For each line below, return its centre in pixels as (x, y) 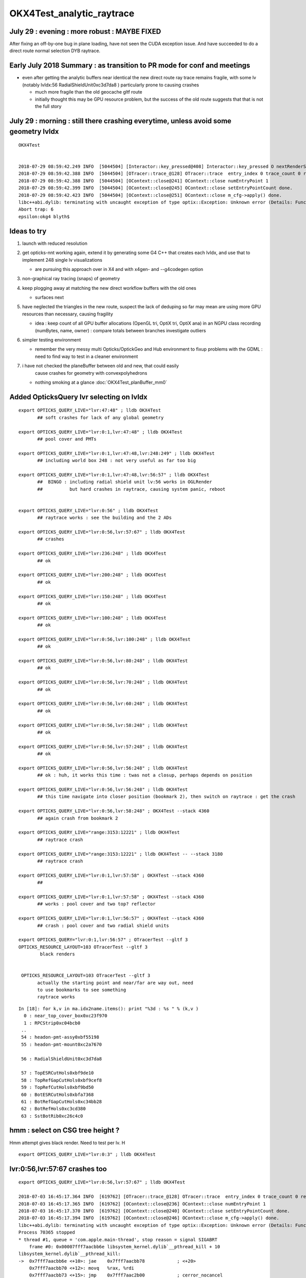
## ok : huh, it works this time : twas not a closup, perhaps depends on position (145, 775)
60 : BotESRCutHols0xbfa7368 (58, 1094)
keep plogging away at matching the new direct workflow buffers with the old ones (109, 288)
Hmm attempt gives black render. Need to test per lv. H (67, 1143)
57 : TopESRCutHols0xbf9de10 (58, 1073)
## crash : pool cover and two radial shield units (103, 926)
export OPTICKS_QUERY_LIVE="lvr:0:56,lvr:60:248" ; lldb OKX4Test (103, 704)
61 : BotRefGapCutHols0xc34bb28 (61, 1101)
